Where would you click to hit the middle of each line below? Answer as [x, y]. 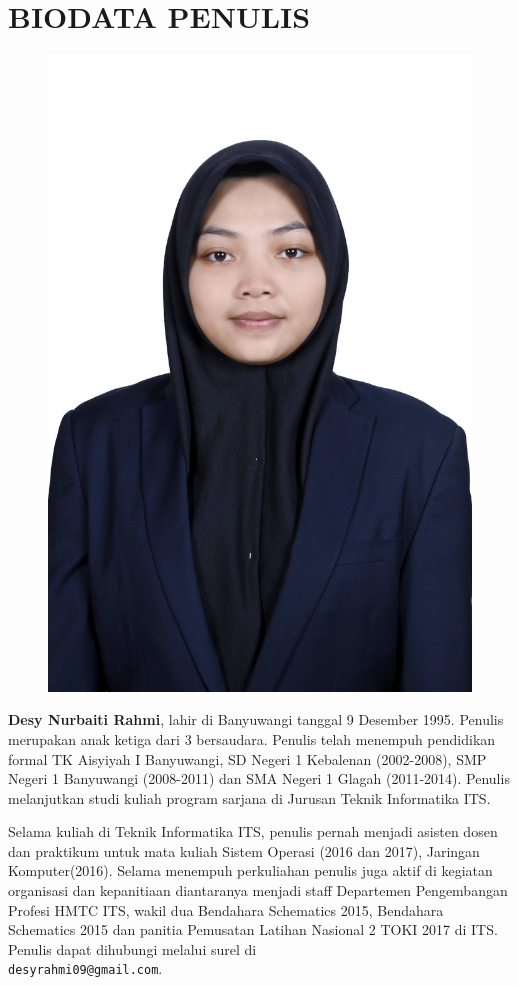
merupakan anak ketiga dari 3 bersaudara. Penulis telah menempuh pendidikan [252, 738]
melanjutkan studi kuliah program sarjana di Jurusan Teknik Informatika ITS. [249, 797]
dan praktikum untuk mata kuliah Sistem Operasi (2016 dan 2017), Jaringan [244, 850]
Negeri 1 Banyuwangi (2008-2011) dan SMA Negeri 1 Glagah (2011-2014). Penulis [259, 778]
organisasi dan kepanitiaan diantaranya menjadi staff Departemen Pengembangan [258, 890]
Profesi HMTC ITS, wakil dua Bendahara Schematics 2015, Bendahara [226, 909]
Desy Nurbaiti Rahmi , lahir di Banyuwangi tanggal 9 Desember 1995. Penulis [256, 719]
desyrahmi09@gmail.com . [85, 968]
